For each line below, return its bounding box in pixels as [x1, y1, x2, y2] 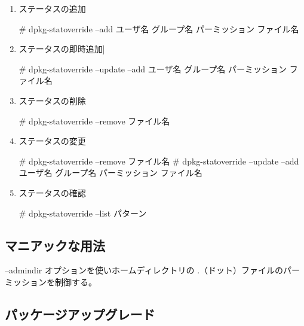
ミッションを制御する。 [5, 275, 97, 288]
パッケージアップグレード [5, 304, 155, 323]
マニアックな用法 [5, 236, 105, 254]
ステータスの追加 [19, 2, 86, 14]
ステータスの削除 [19, 94, 86, 106]
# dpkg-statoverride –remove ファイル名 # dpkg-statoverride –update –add [19, 154, 299, 167]
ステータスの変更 [19, 135, 86, 147]
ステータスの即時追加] [19, 42, 105, 55]
